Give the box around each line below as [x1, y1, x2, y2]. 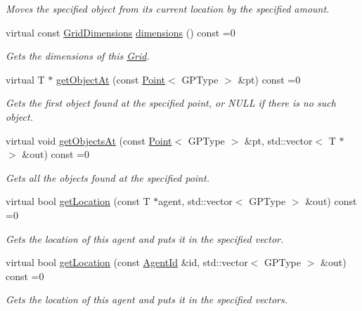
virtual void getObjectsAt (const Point [6, 133, 172, 147]
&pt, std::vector [244, 133, 313, 147]
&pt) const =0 [238, 72, 301, 86]
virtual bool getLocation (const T [6, 194, 150, 209]
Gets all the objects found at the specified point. [6, 170, 209, 185]
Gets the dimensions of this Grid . [6, 48, 150, 63]
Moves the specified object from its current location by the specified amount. [6, 1, 330, 15]
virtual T [6, 72, 45, 86]
